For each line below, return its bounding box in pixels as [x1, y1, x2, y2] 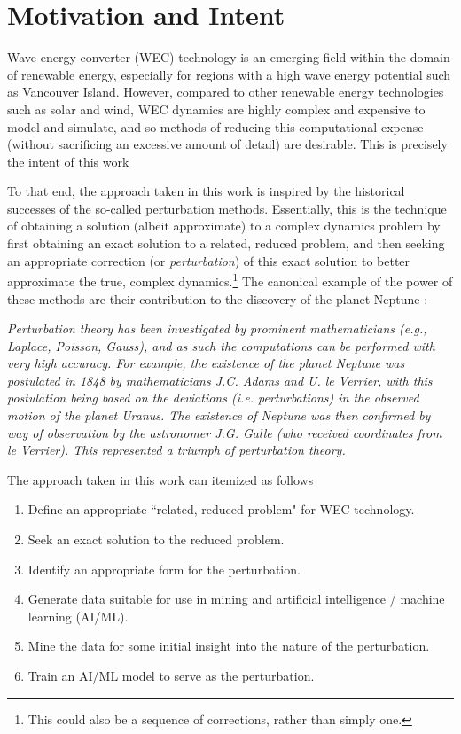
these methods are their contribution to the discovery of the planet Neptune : [7, 289, 428, 308]
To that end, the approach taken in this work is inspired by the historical [7, 182, 405, 200]
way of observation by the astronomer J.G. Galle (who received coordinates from [7, 423, 442, 441]
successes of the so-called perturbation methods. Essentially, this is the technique [7, 199, 447, 217]
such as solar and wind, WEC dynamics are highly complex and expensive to [7, 99, 426, 118]
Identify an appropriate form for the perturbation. [27, 559, 301, 578]
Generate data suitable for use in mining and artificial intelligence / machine [27, 590, 445, 608]
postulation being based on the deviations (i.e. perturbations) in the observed [7, 388, 419, 407]
